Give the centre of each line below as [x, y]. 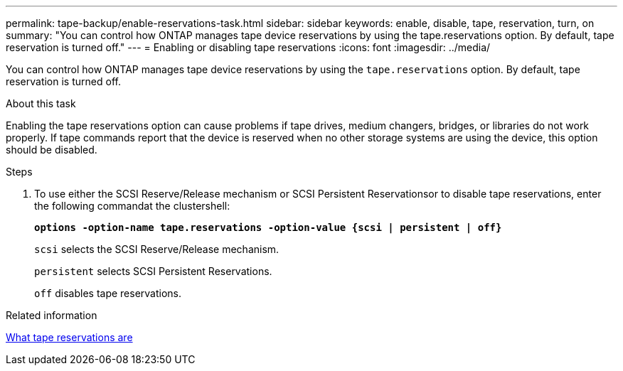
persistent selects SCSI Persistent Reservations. [153, 271]
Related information [52, 315]
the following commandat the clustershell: [132, 206]
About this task [41, 103]
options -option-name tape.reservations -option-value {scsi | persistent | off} [268, 227]
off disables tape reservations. [108, 293]
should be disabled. [52, 150]
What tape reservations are [69, 337]
